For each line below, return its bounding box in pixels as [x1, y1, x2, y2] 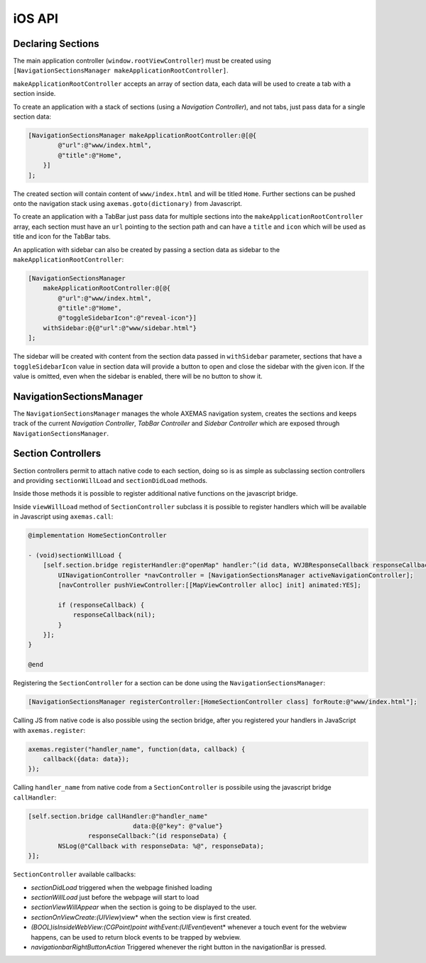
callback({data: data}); [43, 755, 130, 763]
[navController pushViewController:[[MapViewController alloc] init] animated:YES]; [58, 581, 361, 589]
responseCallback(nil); [72, 611, 156, 619]
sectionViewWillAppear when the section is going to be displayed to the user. [31, 903, 257, 912]
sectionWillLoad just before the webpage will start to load [31, 893, 200, 901]
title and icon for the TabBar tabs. [13, 232, 111, 241]
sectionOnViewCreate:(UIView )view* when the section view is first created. [31, 913, 252, 921]
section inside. [13, 89, 56, 98]
